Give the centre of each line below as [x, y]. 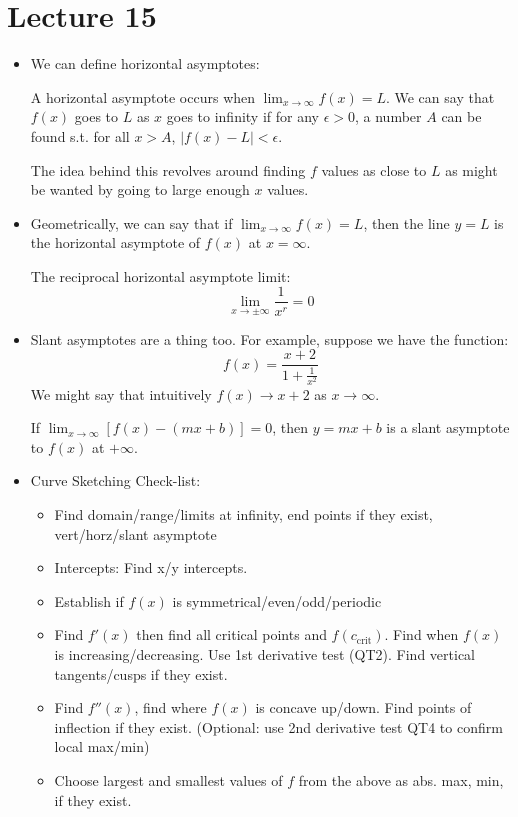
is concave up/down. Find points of [363, 707]
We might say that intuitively [121, 393]
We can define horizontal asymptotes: [145, 63]
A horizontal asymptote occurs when [143, 96]
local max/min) [102, 746]
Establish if [89, 600]
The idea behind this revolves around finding [168, 169]
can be [461, 116]
